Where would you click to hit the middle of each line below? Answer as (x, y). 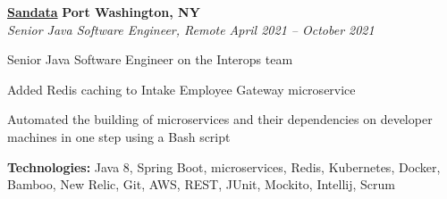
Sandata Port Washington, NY (104, 12)
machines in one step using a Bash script (119, 136)
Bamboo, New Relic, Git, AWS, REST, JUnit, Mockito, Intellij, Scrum (201, 184)
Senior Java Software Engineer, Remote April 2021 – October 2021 (191, 29)
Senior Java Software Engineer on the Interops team (150, 59)
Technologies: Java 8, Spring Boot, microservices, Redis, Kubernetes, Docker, (224, 166)
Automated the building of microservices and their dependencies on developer (220, 119)
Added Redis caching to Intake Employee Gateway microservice (181, 89)
